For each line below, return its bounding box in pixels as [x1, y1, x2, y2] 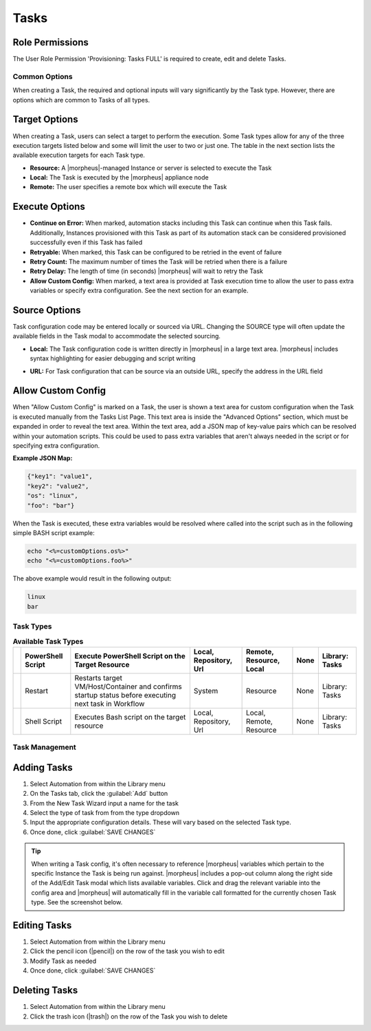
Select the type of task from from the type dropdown [30, 809, 180, 817]
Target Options [12, 113, 78, 125]
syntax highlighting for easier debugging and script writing [30, 354, 196, 362]
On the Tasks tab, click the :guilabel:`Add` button [30, 790, 168, 798]
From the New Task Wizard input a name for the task [30, 799, 179, 807]
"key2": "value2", [27, 482, 89, 490]
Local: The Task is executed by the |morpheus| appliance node [30, 173, 209, 182]
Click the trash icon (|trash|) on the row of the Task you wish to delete [30, 1012, 228, 1021]
